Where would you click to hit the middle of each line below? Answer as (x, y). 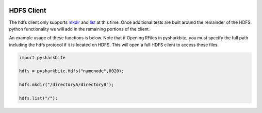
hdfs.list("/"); (39, 98)
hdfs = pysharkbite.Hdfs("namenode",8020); (72, 71)
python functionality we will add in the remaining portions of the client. (79, 29)
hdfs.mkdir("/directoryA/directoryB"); (66, 85)
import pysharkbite (42, 57)
